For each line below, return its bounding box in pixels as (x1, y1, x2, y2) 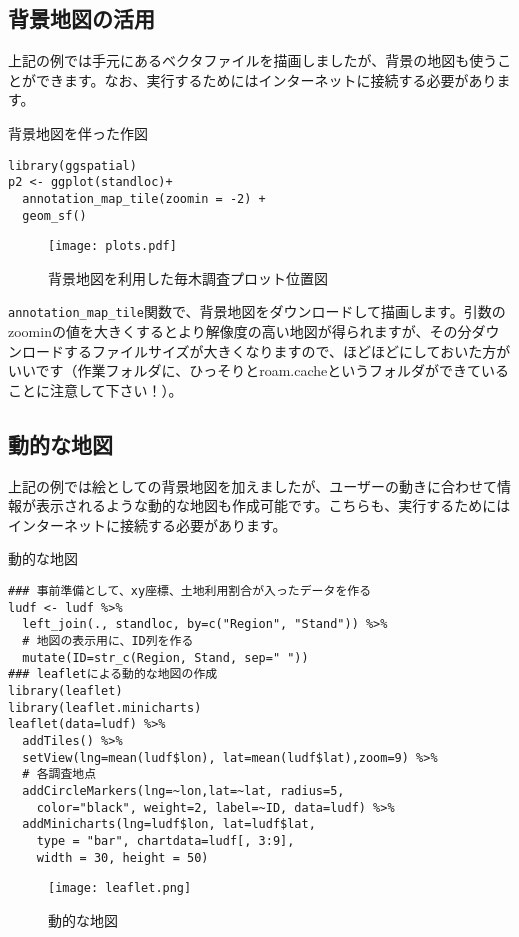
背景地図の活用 (8, 3, 155, 34)
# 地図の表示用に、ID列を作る (22, 634, 194, 649)
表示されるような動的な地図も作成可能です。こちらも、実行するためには (35, 495, 511, 516)
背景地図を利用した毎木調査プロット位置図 (48, 267, 328, 288)
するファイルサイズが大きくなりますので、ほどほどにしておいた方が (63, 340, 511, 361)
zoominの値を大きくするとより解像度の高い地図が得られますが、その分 (8, 321, 472, 342)
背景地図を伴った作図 (8, 122, 148, 143)
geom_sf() (22, 208, 87, 223)
